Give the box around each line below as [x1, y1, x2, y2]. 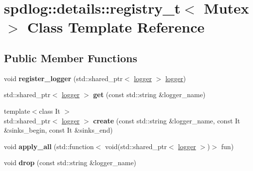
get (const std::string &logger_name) [93, 89, 206, 100]
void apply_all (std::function [4, 141, 94, 151]
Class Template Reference [27, 17, 205, 37]
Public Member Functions [4, 50, 137, 65]
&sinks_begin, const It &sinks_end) [4, 125, 113, 135]
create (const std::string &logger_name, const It [93, 115, 240, 125]
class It [39, 105, 60, 116]
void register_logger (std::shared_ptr [4, 73, 123, 83]
